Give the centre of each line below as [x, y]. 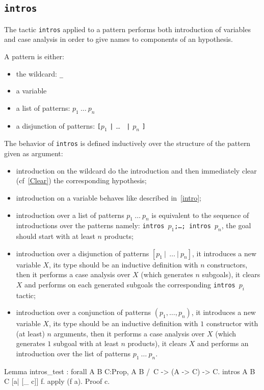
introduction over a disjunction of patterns [83, 253]
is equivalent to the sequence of [200, 215]
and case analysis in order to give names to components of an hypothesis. [118, 39]
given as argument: [34, 153]
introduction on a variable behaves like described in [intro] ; [109, 197]
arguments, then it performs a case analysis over [129, 333]
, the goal [236, 225]
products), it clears [157, 343]
